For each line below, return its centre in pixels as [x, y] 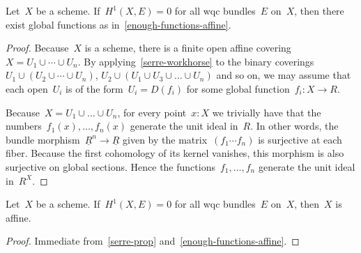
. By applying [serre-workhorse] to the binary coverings [196, 61]
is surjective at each [300, 139]
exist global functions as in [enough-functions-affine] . [118, 24]
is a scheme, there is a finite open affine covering [188, 48]
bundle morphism [43, 139]
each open [27, 88]
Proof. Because [37, 48]
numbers [24, 126]
